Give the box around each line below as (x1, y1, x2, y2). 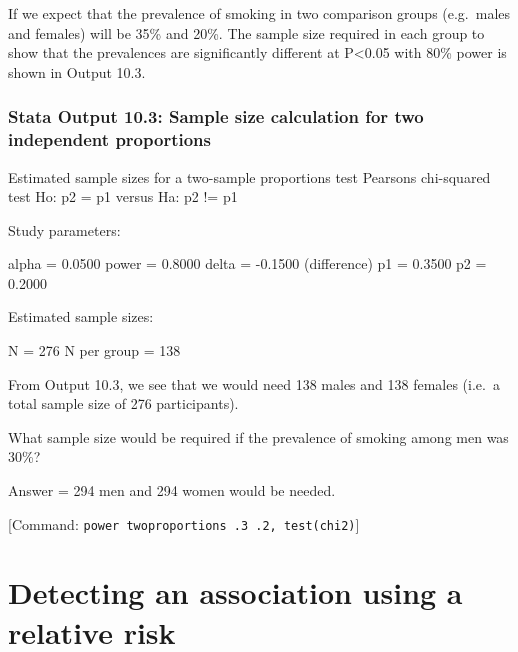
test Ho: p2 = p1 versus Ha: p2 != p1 (8, 186, 238, 207)
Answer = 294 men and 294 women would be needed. (8, 480, 336, 501)
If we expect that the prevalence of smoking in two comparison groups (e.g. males (8, 3, 511, 23)
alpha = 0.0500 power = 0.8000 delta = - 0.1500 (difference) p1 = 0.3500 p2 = (8, 253, 487, 274)
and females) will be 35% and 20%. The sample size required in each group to (8, 22, 485, 43)
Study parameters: (8, 219, 121, 240)
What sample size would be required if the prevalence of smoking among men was (8, 426, 509, 447)
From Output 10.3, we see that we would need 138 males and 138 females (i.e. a (8, 373, 500, 394)
